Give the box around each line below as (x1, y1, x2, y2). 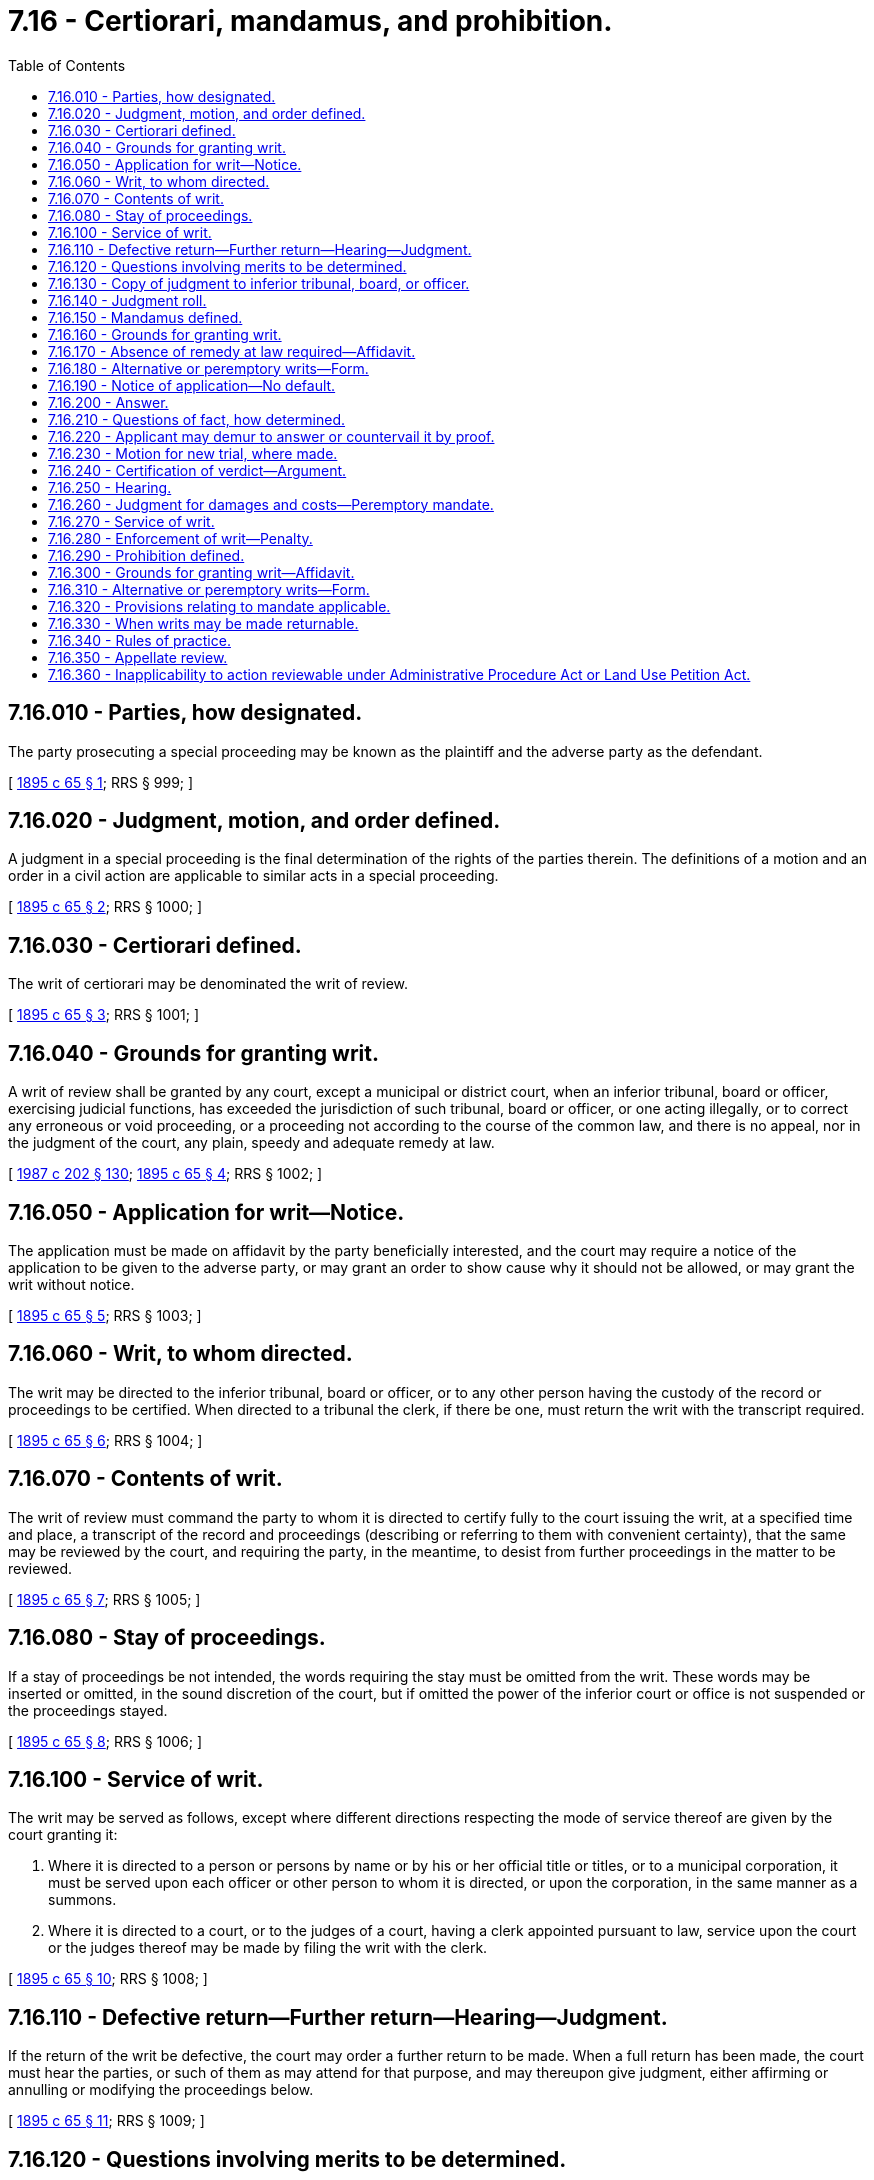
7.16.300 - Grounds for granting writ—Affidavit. (48, 563, 355, 581)
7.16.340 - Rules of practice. (48, 631, 231, 649)
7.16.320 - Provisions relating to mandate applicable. (48, 597, 391, 615)
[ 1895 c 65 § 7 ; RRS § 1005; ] (8, 1590, 201, 1608)
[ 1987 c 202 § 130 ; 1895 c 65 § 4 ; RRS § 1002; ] (8, 1165, 323, 1183)
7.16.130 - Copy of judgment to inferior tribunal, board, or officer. (48, 274, 470, 292)
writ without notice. (8, 1275, 135, 1293)
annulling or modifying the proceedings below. (8, 2081, 314, 2099)
